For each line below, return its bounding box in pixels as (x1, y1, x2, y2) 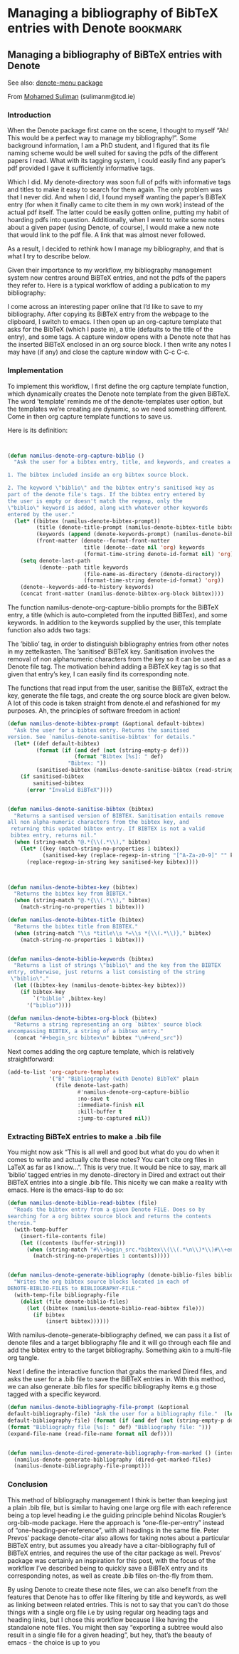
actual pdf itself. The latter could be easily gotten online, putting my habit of (7, 208, 230, 216)
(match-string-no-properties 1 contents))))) (33, 1252, 171, 1260)
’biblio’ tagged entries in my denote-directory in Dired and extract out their (7, 1171, 225, 1179)
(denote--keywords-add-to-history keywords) (20, 584, 154, 591)
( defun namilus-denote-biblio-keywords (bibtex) (7, 956, 154, 963)
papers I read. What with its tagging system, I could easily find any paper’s (7, 157, 226, 165)
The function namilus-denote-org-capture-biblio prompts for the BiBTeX (7, 603, 219, 612)
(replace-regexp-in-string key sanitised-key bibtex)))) (26, 858, 199, 866)
